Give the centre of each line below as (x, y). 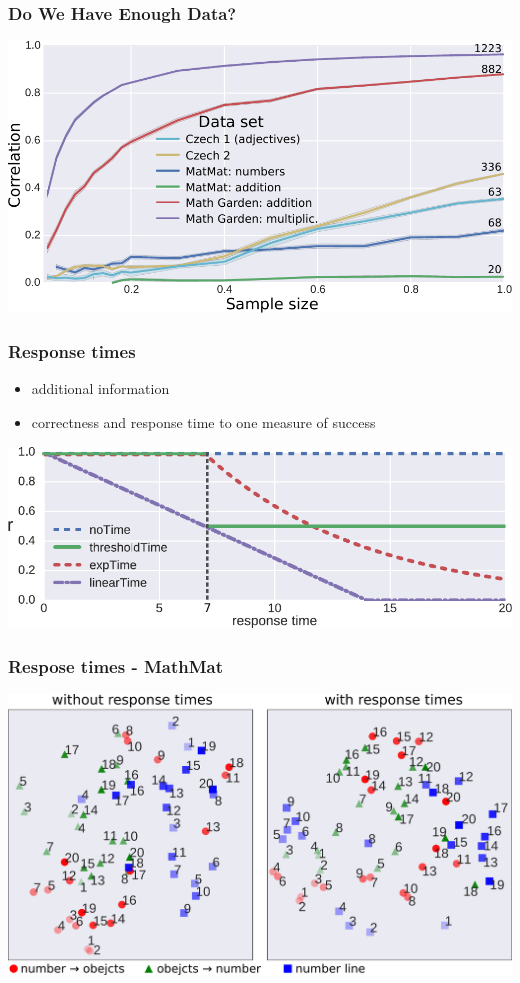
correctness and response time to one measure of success (203, 421)
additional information (100, 388)
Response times (72, 351)
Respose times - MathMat (116, 666)
